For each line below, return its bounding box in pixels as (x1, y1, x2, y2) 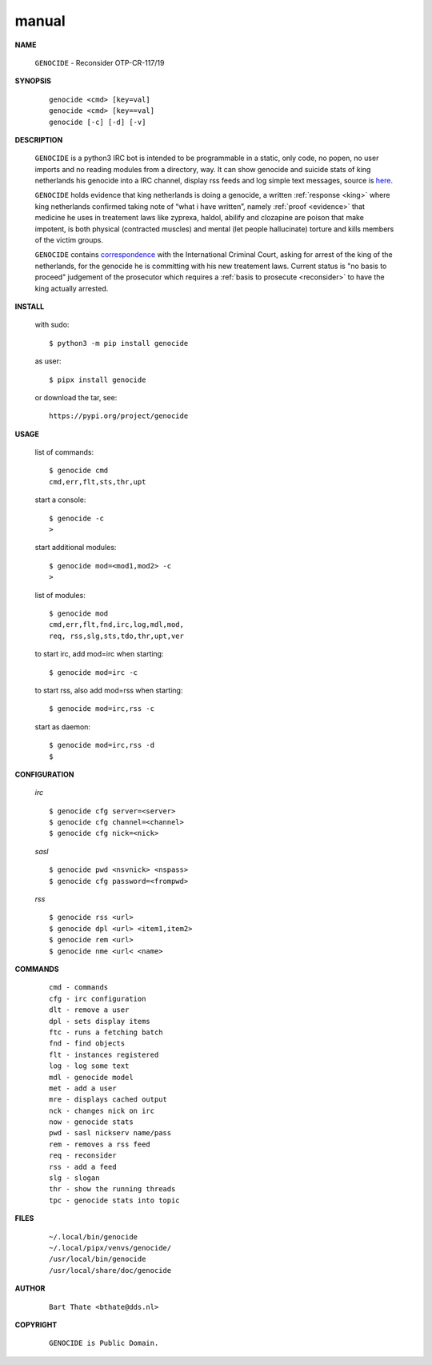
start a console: (34, 495, 86, 504)
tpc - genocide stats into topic (49, 1195, 180, 1205)
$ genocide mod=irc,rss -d (49, 741, 155, 750)
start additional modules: (34, 543, 117, 552)
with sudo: (34, 320, 70, 330)
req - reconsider (49, 1151, 117, 1160)
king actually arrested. (34, 283, 109, 293)
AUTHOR (14, 1283, 46, 1293)
